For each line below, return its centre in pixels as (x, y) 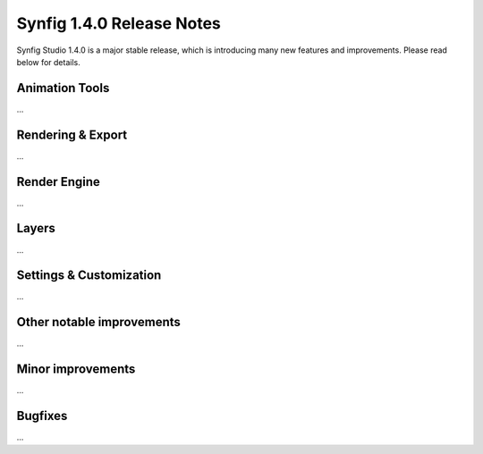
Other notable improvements (98, 322)
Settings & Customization (89, 276)
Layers (36, 228)
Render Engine (58, 182)
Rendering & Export (72, 135)
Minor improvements (76, 370)
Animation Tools (63, 88)
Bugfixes (42, 416)
